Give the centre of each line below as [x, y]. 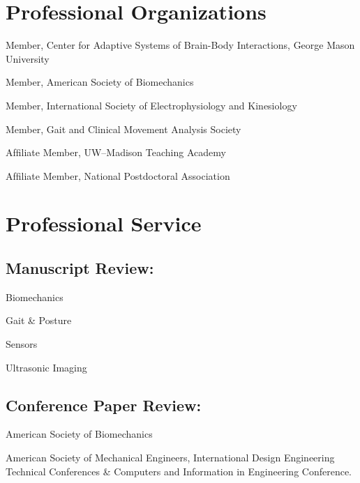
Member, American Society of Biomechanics [100, 82]
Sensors [22, 344]
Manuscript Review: [80, 268]
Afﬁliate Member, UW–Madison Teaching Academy [116, 152]
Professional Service [104, 223]
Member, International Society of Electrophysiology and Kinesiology [151, 105]
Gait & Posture [39, 320]
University [28, 58]
